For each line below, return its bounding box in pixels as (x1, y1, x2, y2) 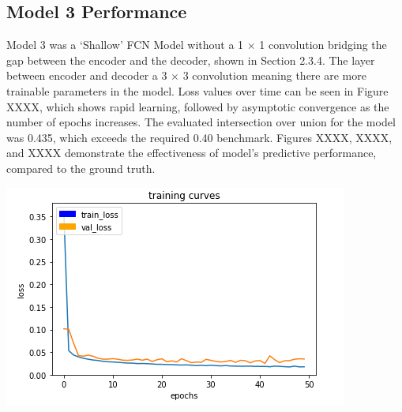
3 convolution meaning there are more (182, 67, 366, 84)
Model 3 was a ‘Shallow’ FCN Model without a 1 (6, 36, 244, 53)
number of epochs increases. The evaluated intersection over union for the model (6, 114, 396, 130)
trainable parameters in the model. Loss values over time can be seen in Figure (6, 82, 389, 99)
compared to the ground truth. (6, 159, 156, 176)
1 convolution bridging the (259, 36, 387, 53)
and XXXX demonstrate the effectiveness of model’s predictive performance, (6, 144, 377, 161)
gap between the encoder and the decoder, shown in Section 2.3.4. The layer (6, 51, 375, 68)
